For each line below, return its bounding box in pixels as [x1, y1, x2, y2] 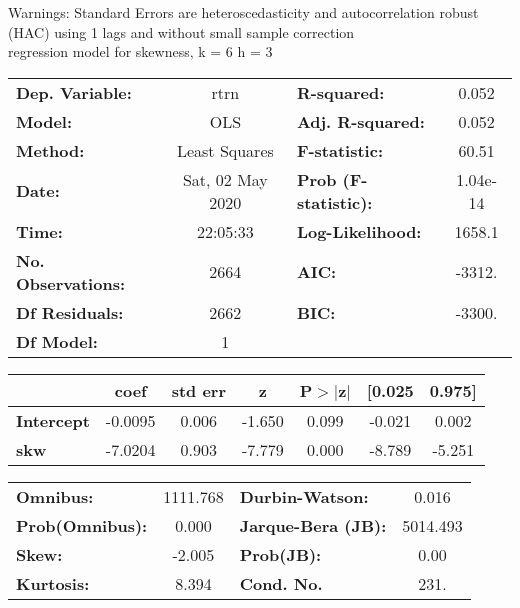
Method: [16, 138, 85, 162]
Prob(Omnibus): [16, 513, 148, 537]
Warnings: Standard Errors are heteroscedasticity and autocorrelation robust [8, 2, 479, 22]
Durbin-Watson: [239, 484, 369, 508]
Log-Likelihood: [296, 219, 422, 243]
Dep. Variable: [16, 80, 132, 104]
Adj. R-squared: [296, 109, 425, 133]
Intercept [16, 408, 90, 432]
